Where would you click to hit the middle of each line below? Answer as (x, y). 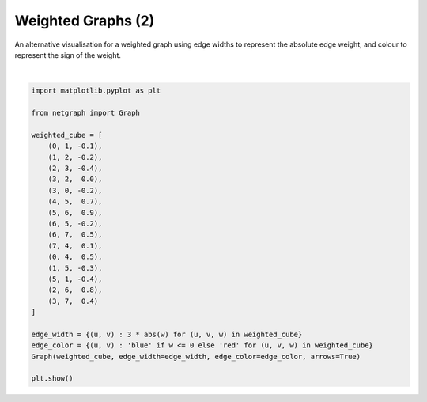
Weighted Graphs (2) (85, 21)
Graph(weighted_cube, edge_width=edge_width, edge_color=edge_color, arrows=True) (196, 356)
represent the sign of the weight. (68, 55)
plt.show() (52, 379)
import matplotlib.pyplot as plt (96, 91)
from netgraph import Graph (85, 113)
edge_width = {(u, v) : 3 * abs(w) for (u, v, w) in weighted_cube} (167, 334)
